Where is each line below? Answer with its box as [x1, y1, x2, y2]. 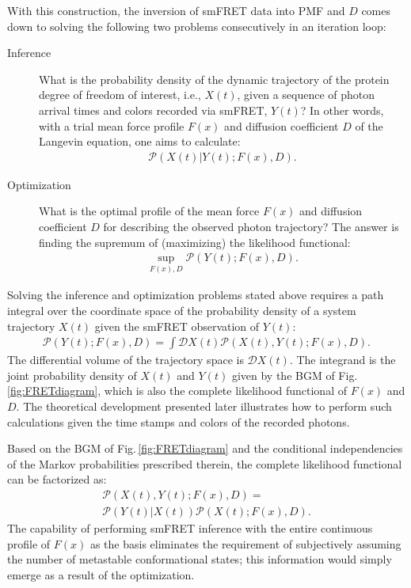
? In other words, [300, 101, 384, 118]
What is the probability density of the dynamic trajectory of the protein [39, 70, 390, 87]
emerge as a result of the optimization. [7, 566, 195, 582]
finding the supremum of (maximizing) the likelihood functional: [39, 233, 351, 250]
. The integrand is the [289, 351, 396, 368]
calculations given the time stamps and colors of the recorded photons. [7, 413, 350, 430]
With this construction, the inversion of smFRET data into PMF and [7, 2, 345, 18]
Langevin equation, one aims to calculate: [39, 133, 241, 150]
